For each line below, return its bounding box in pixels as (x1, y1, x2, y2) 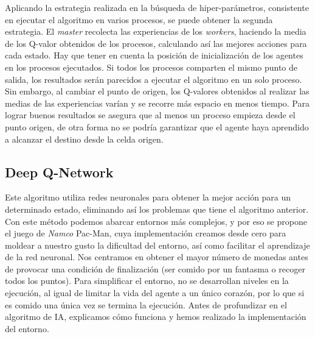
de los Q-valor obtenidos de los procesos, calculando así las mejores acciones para (5, 37, 307, 49)
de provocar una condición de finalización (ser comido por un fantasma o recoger (5, 262, 305, 275)
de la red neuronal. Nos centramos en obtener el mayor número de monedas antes (5, 250, 308, 263)
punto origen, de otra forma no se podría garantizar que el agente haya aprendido (5, 120, 309, 133)
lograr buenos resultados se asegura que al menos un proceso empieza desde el (5, 108, 296, 121)
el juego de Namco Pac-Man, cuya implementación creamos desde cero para (5, 227, 286, 239)
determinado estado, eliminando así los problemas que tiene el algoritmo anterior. (5, 202, 309, 215)
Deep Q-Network (5, 162, 114, 181)
